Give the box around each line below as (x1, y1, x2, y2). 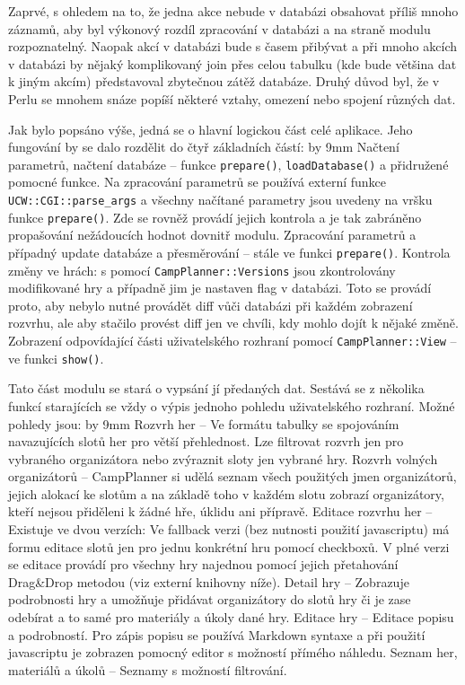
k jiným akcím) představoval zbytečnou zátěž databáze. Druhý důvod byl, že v (8, 72, 440, 91)
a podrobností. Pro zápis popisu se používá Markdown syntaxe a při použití (8, 625, 426, 644)
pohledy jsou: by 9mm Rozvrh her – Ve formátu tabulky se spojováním (8, 414, 399, 433)
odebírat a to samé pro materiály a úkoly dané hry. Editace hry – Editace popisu (8, 608, 454, 627)
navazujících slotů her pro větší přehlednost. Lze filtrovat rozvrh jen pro (8, 432, 404, 451)
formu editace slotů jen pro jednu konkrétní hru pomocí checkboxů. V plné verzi (8, 537, 450, 556)
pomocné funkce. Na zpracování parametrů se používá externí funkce (8, 172, 387, 191)
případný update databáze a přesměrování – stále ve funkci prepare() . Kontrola (8, 242, 451, 261)
